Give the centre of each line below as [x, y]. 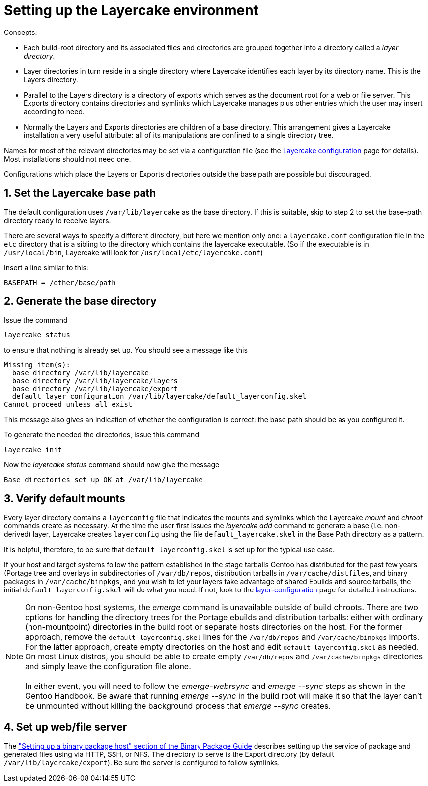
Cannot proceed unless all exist [68, 405]
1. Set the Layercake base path [80, 193]
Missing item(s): [37, 365]
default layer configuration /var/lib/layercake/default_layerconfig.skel [159, 397]
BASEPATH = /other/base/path [60, 282]
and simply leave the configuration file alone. [108, 667]
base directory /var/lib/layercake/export [95, 389]
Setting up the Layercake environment [131, 10]
